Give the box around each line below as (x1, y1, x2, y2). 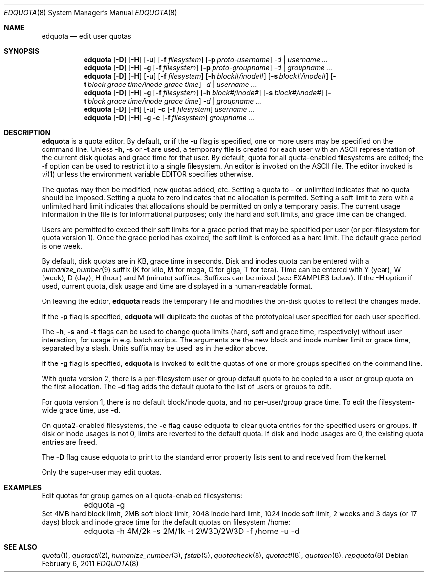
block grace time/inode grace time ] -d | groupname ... (87, 97, 262, 105)
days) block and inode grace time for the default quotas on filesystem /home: (42, 518, 291, 526)
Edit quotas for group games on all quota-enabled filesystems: (42, 491, 243, 500)
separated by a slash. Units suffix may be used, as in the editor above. (42, 344, 268, 352)
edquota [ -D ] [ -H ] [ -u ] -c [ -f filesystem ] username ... (84, 105, 255, 113)
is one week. (42, 242, 83, 250)
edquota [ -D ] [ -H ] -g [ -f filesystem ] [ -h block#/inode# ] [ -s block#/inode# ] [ (84, 88, 328, 97)
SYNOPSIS (4, 47, 40, 55)
